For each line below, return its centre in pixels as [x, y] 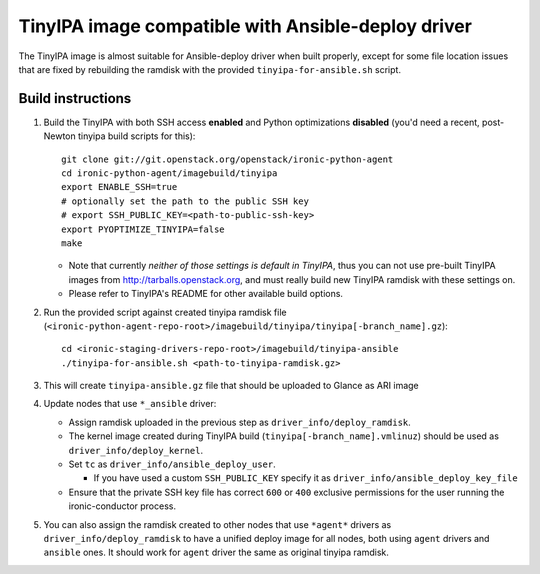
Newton [60, 136]
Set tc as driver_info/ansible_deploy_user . [172, 464]
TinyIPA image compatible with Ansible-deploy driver [245, 26]
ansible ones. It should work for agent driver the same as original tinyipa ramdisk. [216, 552]
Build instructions [75, 98]
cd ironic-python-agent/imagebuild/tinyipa [169, 173]
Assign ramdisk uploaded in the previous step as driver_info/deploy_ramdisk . [240, 422]
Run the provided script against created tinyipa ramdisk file [165, 312]
